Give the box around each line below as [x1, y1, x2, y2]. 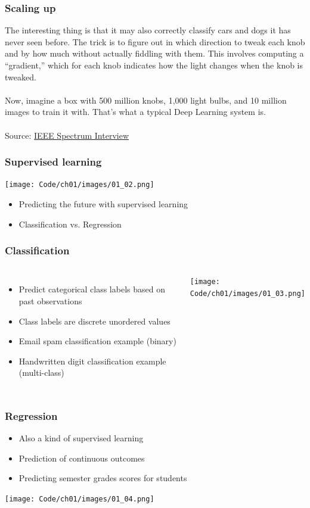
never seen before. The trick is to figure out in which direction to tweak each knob [5, 35, 305, 48]
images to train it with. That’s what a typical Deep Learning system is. [5, 105, 266, 118]
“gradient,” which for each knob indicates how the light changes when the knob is [5, 59, 303, 71]
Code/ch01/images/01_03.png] [190, 289, 306, 298]
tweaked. [5, 70, 36, 83]
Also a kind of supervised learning [18, 432, 144, 444]
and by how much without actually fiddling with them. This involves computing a [5, 47, 304, 60]
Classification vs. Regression [18, 217, 122, 230]
